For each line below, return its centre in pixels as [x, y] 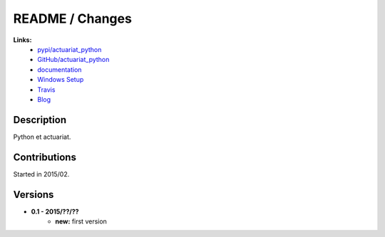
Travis [46, 90]
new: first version [81, 221]
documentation [60, 69]
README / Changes [72, 19]
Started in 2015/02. [41, 174]
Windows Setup [61, 80]
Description [40, 120]
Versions [34, 195]
